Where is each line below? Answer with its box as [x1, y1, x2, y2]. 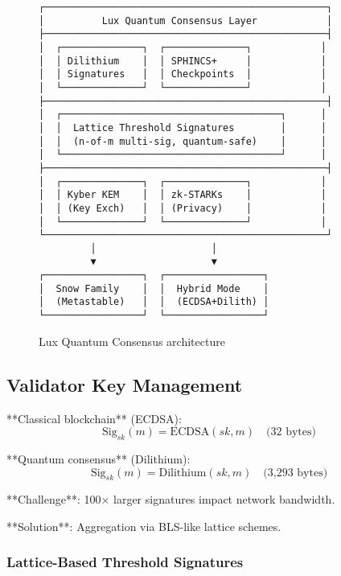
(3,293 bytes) [263, 467, 328, 479]
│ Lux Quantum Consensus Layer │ [39, 14, 333, 27]
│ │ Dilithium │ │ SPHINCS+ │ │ [39, 55, 327, 67]
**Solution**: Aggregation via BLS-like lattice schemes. [6, 517, 281, 534]
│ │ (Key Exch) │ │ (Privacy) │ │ [39, 202, 327, 214]
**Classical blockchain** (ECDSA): [6, 409, 182, 426]
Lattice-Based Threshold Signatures [6, 552, 244, 572]
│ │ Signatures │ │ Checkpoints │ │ [39, 68, 327, 80]
